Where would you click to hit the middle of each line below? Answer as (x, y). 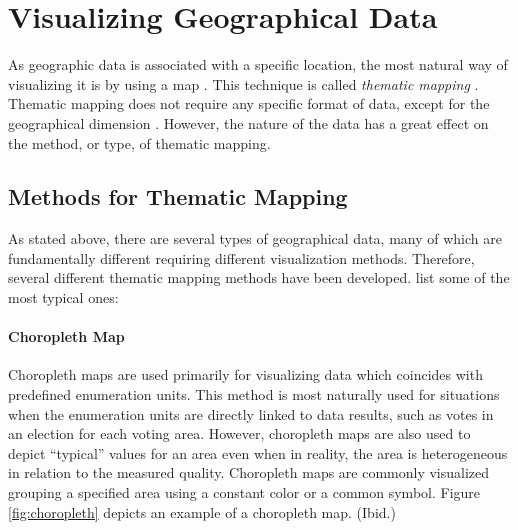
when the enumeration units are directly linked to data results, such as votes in (251, 413)
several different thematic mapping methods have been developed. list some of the (259, 277)
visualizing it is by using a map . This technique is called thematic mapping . (243, 83)
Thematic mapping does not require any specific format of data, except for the (249, 103)
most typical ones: (63, 297)
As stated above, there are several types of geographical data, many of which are (255, 238)
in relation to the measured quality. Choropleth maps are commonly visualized (249, 472)
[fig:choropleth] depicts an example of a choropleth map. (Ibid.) (202, 511)
